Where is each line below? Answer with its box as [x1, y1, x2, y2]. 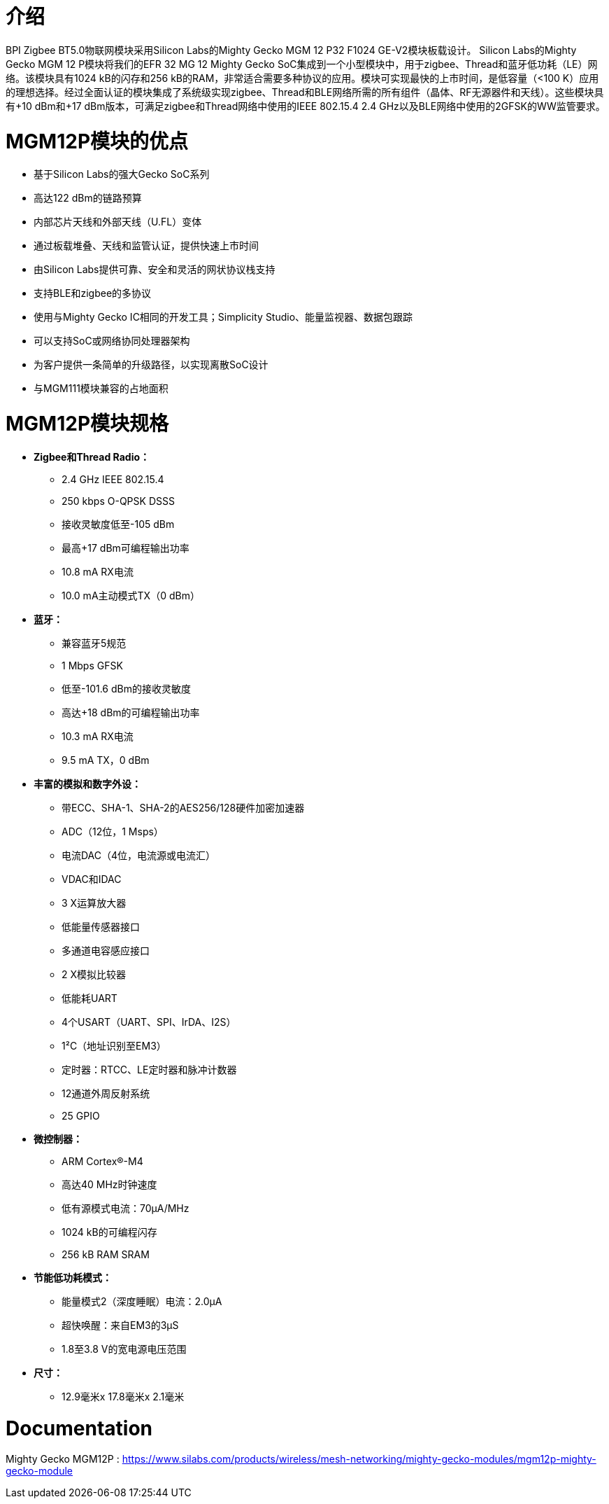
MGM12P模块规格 [6, 412, 169, 436]
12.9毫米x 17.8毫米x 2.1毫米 [62, 1390, 185, 1402]
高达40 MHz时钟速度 [62, 1178, 157, 1190]
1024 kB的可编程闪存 [62, 1225, 157, 1238]
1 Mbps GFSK [62, 659, 123, 671]
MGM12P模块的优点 [6, 129, 189, 153]
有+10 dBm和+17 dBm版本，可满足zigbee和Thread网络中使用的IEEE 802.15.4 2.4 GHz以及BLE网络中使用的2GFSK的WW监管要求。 [6, 99, 606, 112]
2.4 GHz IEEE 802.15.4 [62, 473, 164, 485]
